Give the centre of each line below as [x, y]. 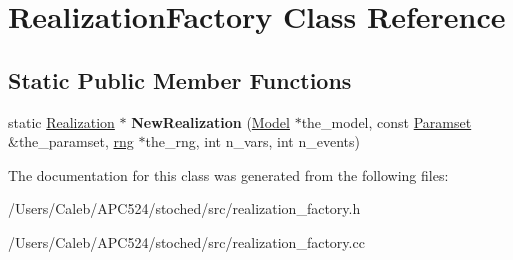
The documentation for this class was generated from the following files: [228, 174]
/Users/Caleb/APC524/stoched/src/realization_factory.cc [186, 241]
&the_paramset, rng [71, 141]
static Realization [61, 121]
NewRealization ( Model [210, 121]
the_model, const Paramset [386, 121]
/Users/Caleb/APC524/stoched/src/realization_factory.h [184, 208]
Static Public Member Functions [180, 79]
